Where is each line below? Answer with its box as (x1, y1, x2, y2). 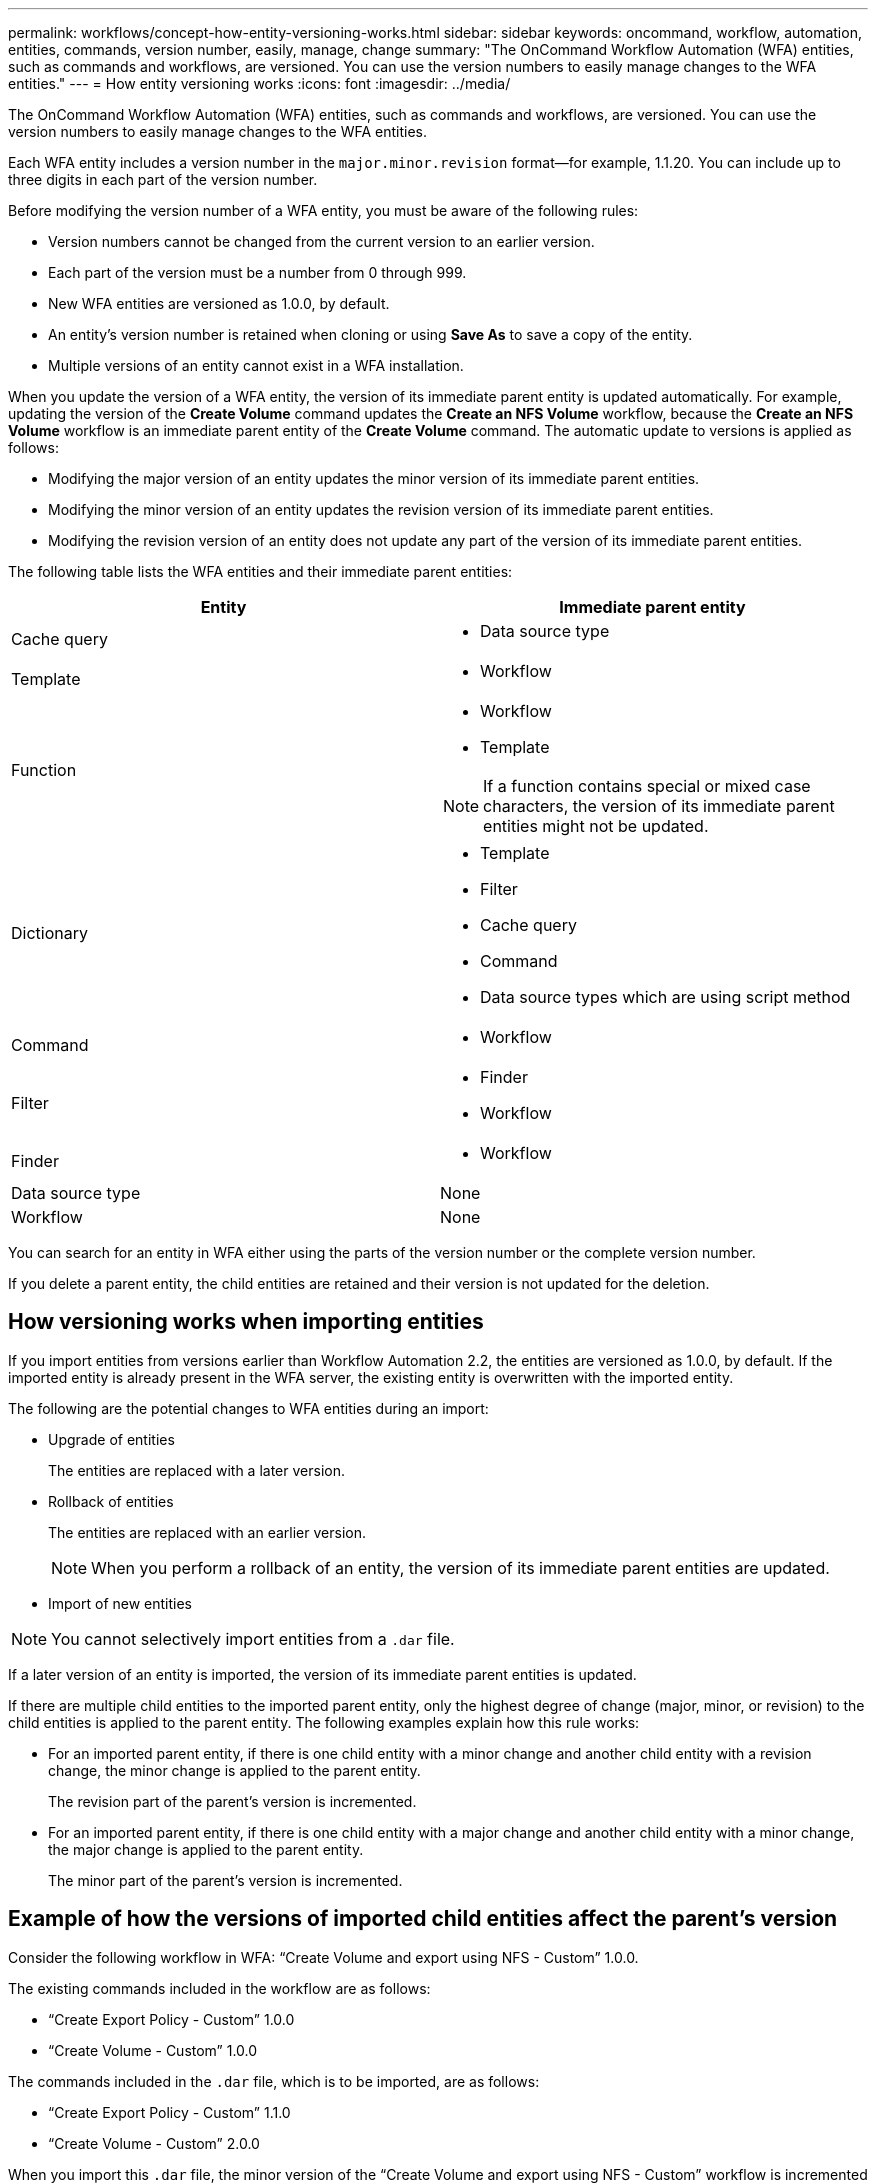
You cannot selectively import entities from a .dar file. (51, 1628, 455, 1649)
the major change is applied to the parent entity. (48, 1840, 364, 1858)
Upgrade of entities (48, 1430, 175, 1448)
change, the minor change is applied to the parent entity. (48, 1761, 421, 1779)
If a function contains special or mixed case (483, 776, 811, 796)
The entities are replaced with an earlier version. (48, 1523, 366, 1541)
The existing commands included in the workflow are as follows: (8, 1979, 431, 1997)
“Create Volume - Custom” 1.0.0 (48, 2041, 258, 2059)
